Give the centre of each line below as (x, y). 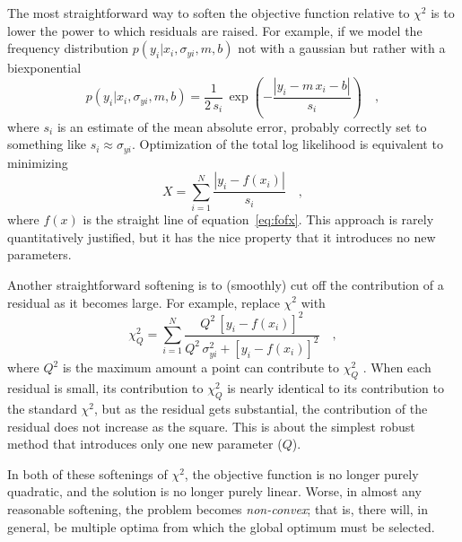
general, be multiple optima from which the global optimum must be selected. (221, 526)
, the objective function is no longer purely (301, 473)
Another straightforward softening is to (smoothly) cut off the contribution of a (226, 284)
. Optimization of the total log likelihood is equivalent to (287, 144)
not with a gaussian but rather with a (342, 48)
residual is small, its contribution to (105, 388)
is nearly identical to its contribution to (336, 388)
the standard (42, 408)
